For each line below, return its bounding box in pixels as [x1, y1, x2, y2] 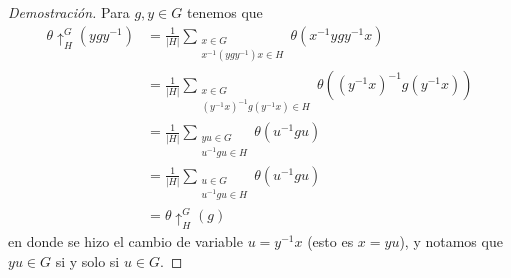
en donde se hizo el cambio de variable [8, 231, 243, 252]
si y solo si [55, 250, 120, 271]
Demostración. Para [8, 2, 130, 22]
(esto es [307, 231, 354, 252]
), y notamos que [399, 231, 503, 252]
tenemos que [186, 2, 263, 22]
